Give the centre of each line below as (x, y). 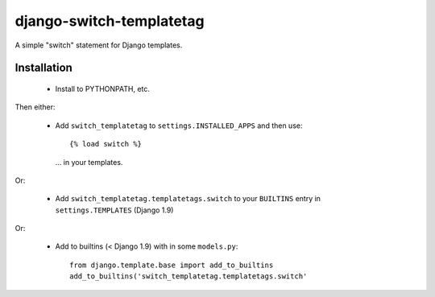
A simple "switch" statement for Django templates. (99, 45)
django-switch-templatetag (110, 21)
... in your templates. (89, 162)
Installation (43, 68)
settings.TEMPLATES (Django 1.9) (114, 210)
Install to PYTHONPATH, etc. (103, 89)
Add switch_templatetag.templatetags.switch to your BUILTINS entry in (188, 199)
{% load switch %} (106, 144)
